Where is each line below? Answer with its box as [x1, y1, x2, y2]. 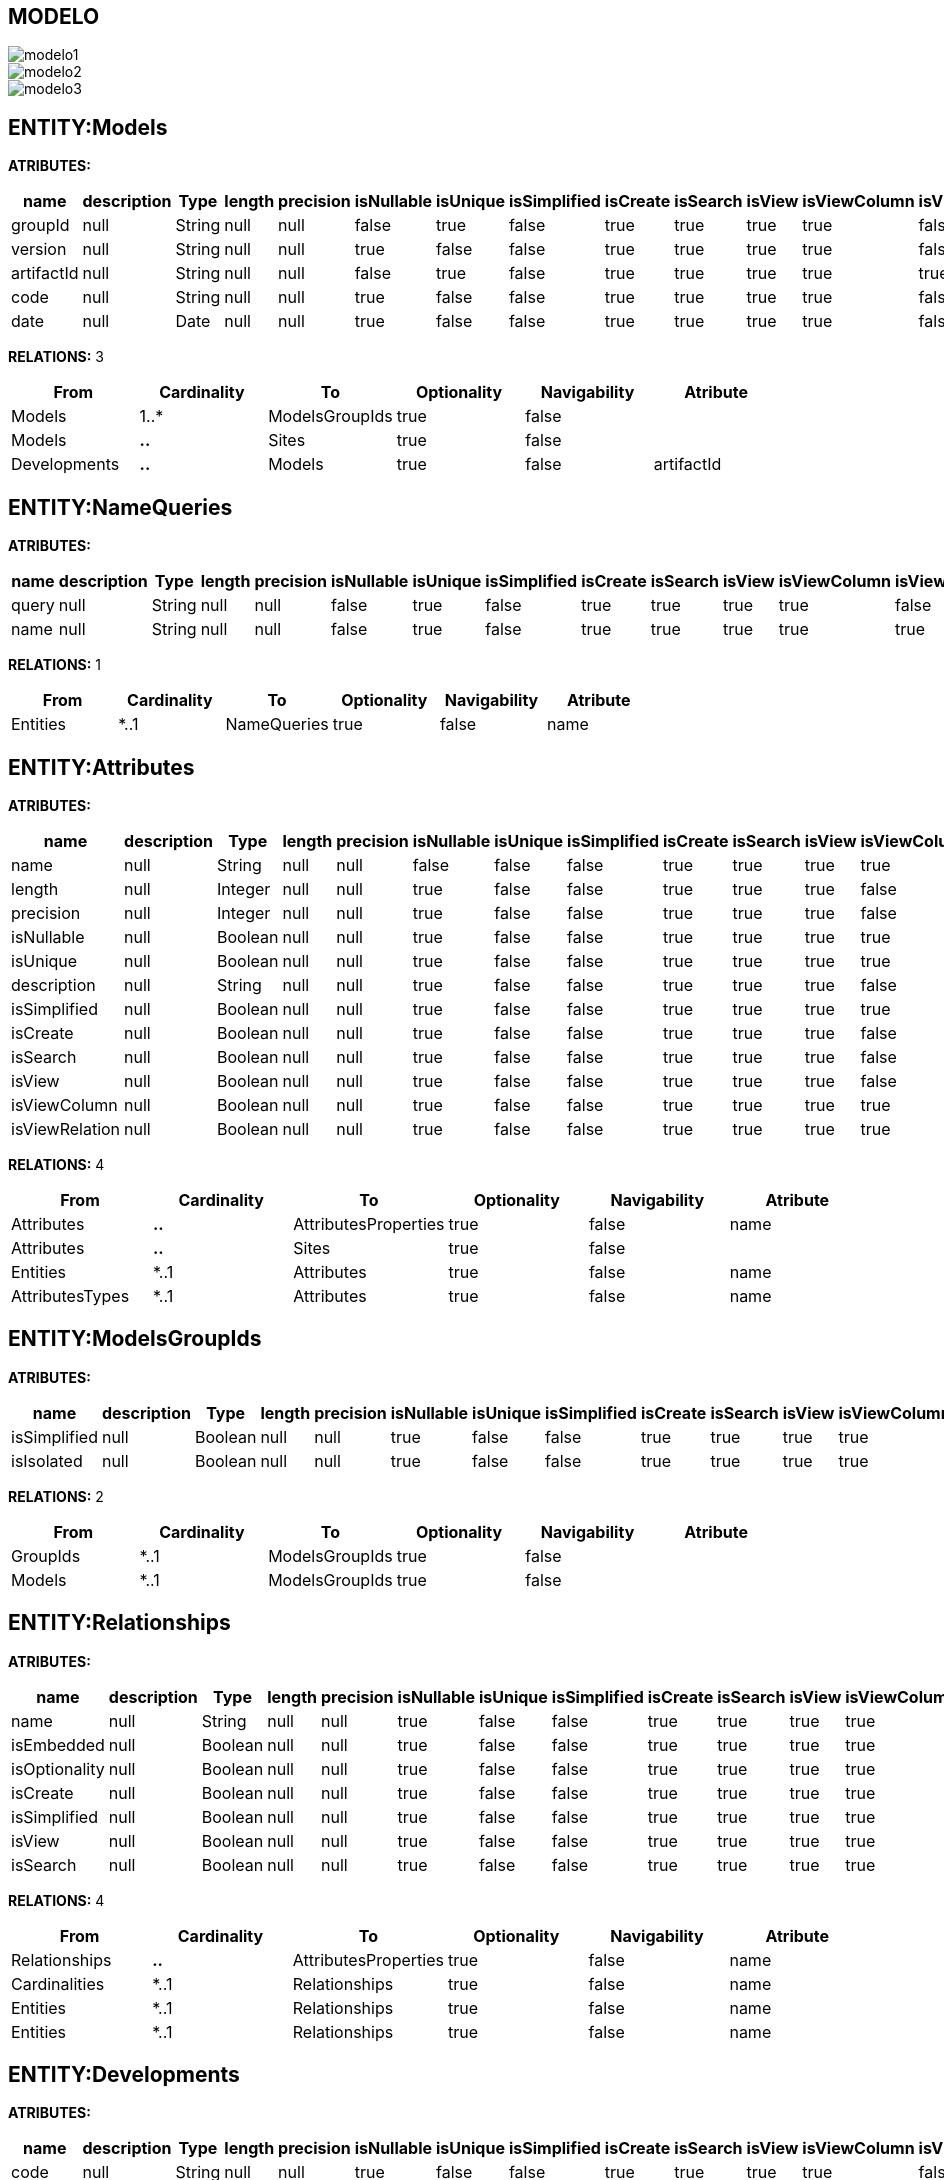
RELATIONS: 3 [8, 348, 104, 366]
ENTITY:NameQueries [8, 494, 233, 520]
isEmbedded [11, 1734, 105, 1755]
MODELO [8, 4, 100, 29]
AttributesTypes [11, 1285, 130, 1306]
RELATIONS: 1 [8, 656, 102, 674]
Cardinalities [11, 1973, 105, 1994]
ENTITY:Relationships [8, 1610, 231, 1636]
